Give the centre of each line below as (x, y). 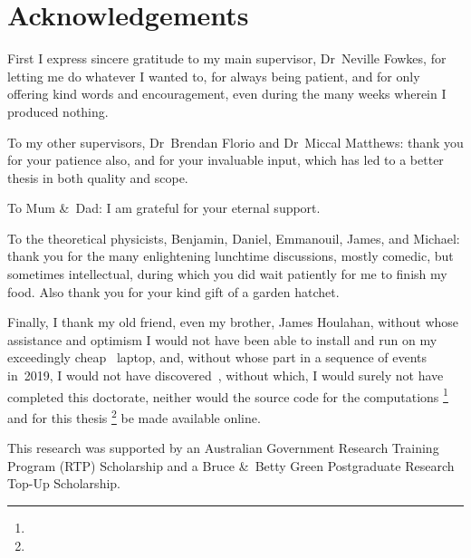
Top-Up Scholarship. (64, 483)
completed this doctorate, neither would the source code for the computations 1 (228, 395)
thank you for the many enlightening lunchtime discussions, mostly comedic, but (231, 256)
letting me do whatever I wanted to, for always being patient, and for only (214, 76)
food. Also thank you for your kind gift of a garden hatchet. (173, 291)
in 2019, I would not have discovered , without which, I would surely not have (226, 375)
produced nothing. (58, 111)
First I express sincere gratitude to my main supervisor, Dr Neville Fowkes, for (227, 58)
